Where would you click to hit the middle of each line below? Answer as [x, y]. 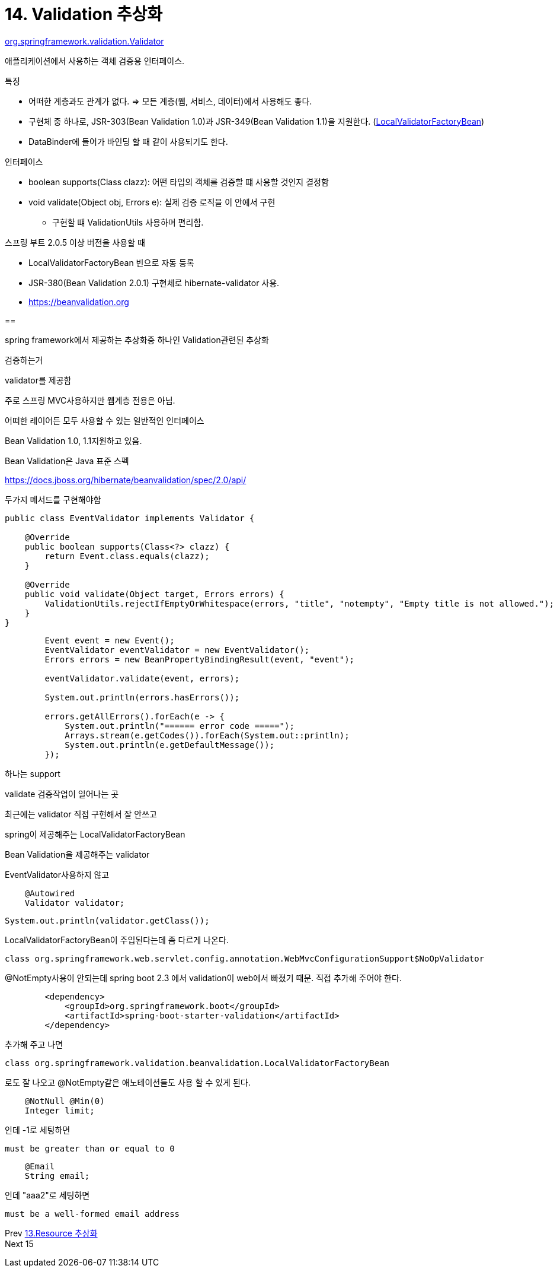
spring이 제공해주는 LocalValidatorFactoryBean [95, 834]
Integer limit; [60, 1110]
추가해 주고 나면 [34, 1044]
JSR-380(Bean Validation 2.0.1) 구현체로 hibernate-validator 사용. [154, 283]
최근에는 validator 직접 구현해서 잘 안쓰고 [81, 814]
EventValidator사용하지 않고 [57, 874]
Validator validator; [75, 903]
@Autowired [50, 893]
